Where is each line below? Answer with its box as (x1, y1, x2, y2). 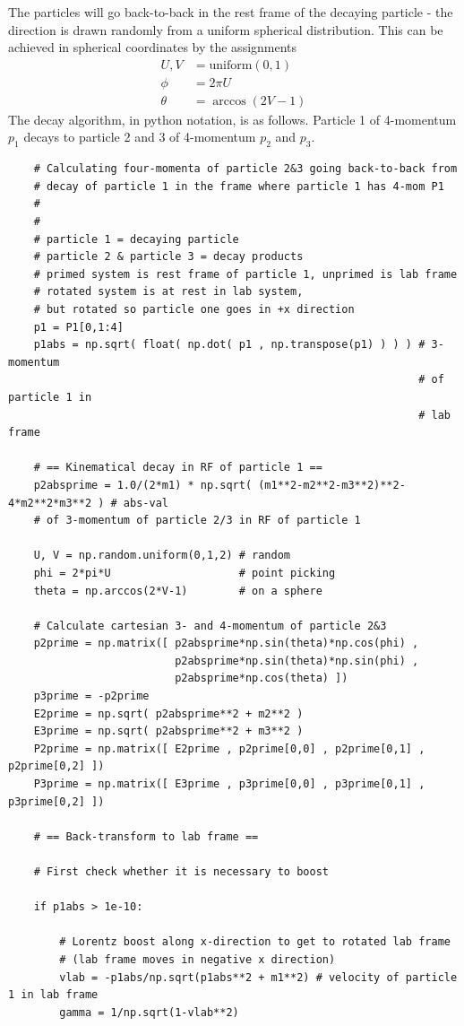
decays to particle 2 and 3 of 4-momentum (23, 127, 256, 146)
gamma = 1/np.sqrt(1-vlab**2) (59, 1005, 239, 1019)
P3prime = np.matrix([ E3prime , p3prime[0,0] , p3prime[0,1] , (33, 778, 425, 791)
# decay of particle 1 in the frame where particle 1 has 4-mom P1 (33, 179, 444, 193)
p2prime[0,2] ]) (8, 760, 105, 773)
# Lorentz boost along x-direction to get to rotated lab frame (59, 935, 451, 949)
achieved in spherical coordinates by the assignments (8, 38, 297, 57)
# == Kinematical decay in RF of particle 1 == (33, 461, 322, 474)
